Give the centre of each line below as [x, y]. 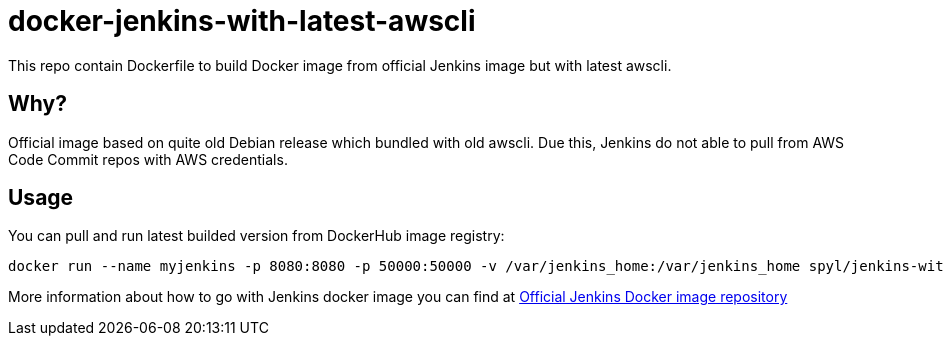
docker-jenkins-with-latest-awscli [242, 21]
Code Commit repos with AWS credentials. [148, 159]
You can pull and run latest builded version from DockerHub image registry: [256, 236]
